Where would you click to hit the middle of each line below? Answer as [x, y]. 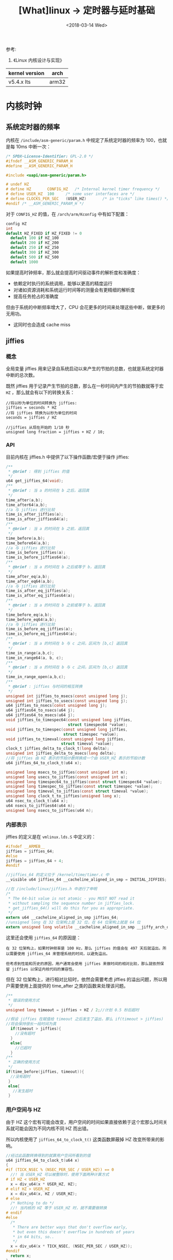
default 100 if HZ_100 [35, 238]
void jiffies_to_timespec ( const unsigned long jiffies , [67, 729]
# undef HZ [17, 185]
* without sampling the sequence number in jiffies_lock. [71, 903]
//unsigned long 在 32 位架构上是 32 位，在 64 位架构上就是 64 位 [73, 923]
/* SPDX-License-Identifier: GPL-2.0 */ [50, 156]
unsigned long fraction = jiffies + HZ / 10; [55, 432]
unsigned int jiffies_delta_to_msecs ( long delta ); [61, 754]
